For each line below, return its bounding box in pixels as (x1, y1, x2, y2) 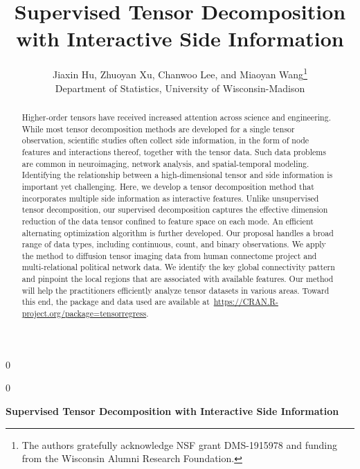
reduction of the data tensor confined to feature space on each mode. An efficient (21, 215, 314, 227)
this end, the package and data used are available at (21, 296, 210, 308)
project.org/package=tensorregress (21, 308, 147, 319)
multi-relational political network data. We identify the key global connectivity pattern (21, 261, 335, 273)
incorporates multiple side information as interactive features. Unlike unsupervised (21, 192, 319, 204)
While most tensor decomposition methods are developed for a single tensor (21, 123, 295, 134)
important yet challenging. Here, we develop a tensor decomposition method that (21, 180, 314, 192)
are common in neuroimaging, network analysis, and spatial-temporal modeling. (21, 157, 309, 169)
